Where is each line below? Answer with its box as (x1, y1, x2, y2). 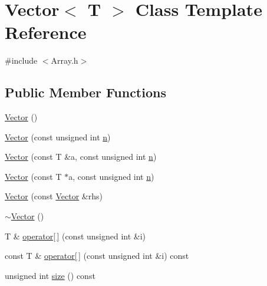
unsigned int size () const (5, 269, 95, 281)
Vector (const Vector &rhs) (5, 190, 103, 202)
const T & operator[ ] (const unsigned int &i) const (5, 249, 189, 262)
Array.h (51, 54, 78, 67)
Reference (5, 20, 87, 44)
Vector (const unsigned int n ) (5, 130, 111, 143)
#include (5, 54, 38, 67)
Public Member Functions (5, 83, 166, 101)
